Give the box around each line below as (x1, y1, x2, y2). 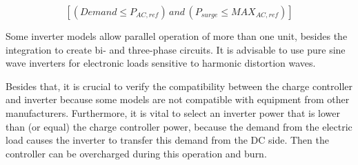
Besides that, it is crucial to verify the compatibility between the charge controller (6, 78, 353, 93)
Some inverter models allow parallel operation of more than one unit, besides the (6, 29, 348, 43)
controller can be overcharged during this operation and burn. (6, 146, 267, 160)
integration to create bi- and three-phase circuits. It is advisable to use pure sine (6, 42, 346, 56)
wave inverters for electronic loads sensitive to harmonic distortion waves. (6, 56, 316, 70)
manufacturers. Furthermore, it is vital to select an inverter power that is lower (6, 105, 341, 120)
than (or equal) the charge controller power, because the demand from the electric (6, 119, 352, 133)
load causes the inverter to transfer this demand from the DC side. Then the (6, 133, 329, 147)
